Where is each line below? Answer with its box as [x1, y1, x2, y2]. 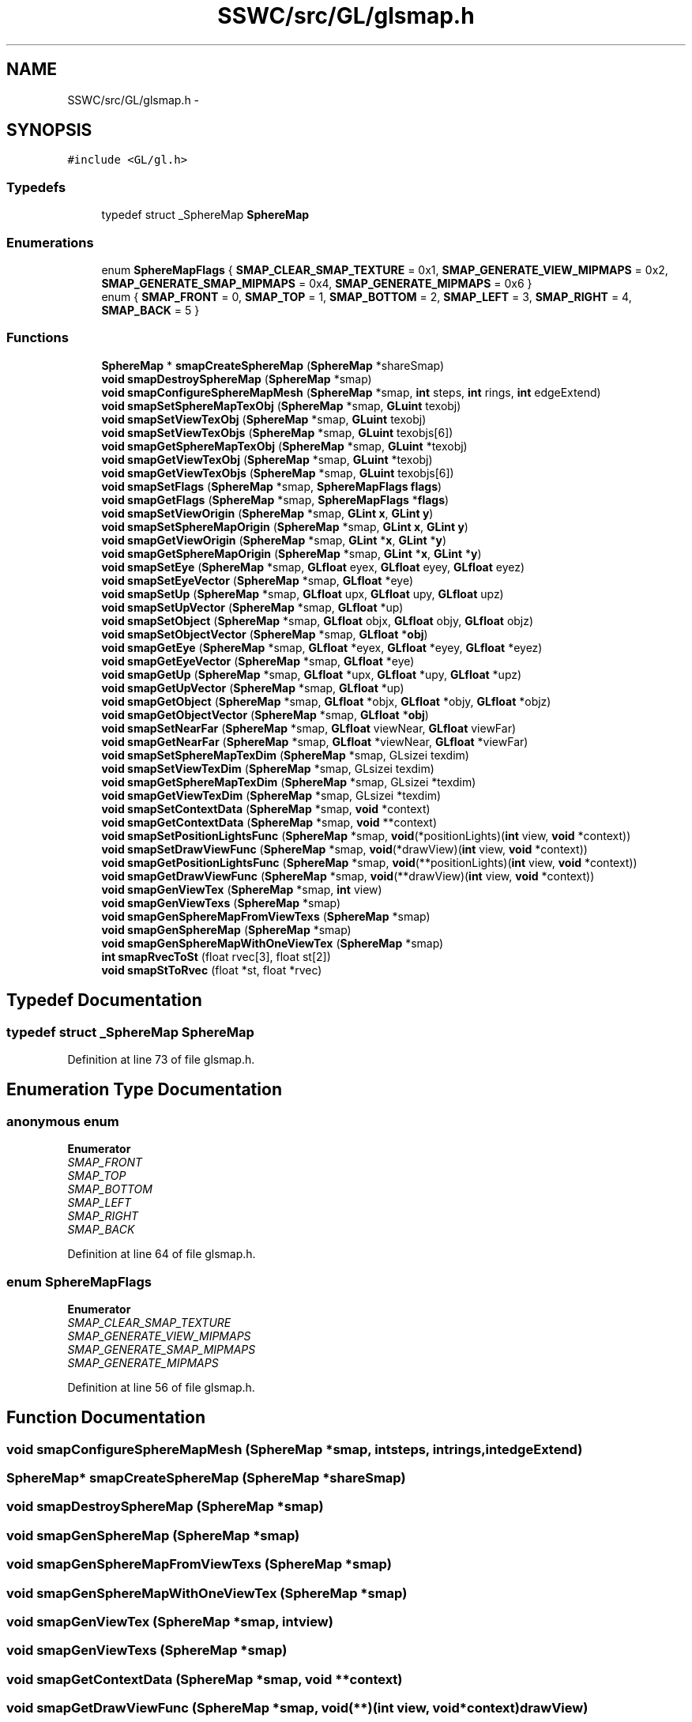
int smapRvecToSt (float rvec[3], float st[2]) [101, 949, 331, 963]
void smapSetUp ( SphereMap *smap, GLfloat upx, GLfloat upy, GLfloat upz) [101, 586, 504, 601]
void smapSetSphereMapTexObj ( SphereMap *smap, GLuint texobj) [101, 398, 461, 413]
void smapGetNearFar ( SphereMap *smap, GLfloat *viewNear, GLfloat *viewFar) [101, 734, 528, 748]
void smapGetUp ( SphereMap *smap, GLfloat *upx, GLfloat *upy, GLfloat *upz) [101, 667, 522, 681]
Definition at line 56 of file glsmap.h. [67, 1380, 255, 1394]
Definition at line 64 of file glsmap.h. [67, 1247, 256, 1261]
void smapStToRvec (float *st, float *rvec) [101, 963, 322, 977]
